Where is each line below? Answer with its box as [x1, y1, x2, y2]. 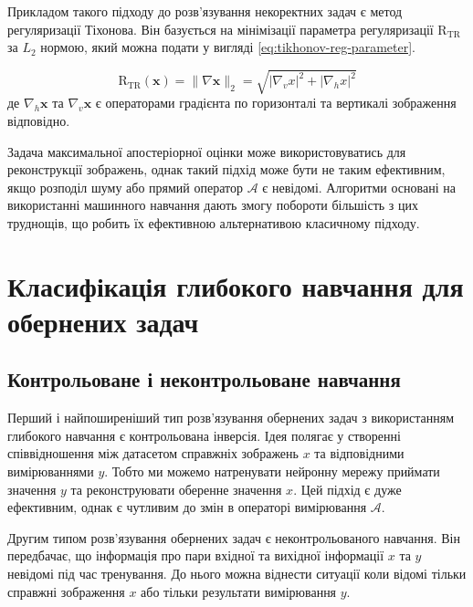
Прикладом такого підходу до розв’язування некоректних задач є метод [7, 2, 403, 20]
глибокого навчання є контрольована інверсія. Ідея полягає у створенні [7, 425, 401, 445]
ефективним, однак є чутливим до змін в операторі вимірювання [7, 497, 367, 517]
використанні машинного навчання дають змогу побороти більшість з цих [7, 195, 419, 215]
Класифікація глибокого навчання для [7, 267, 464, 304]
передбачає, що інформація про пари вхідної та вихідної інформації [7, 546, 384, 565]
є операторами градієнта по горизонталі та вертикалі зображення [95, 93, 457, 112]
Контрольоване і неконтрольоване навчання [7, 365, 401, 393]
